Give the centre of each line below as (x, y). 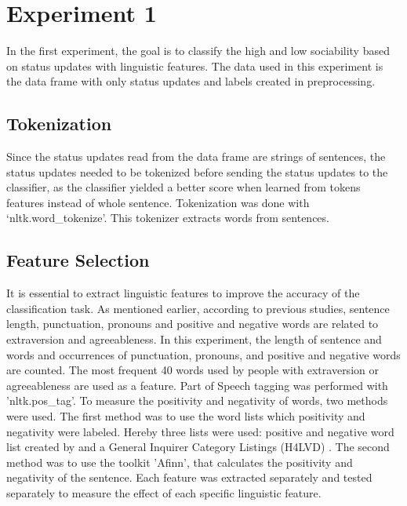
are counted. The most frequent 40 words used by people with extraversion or (193, 370)
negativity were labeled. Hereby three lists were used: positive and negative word (200, 431)
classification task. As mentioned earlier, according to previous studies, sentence (198, 308)
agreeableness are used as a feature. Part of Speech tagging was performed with (197, 385)
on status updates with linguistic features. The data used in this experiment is (195, 66)
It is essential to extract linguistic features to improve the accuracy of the (183, 293)
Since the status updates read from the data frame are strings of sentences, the (196, 157)
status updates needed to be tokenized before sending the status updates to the (197, 171)
